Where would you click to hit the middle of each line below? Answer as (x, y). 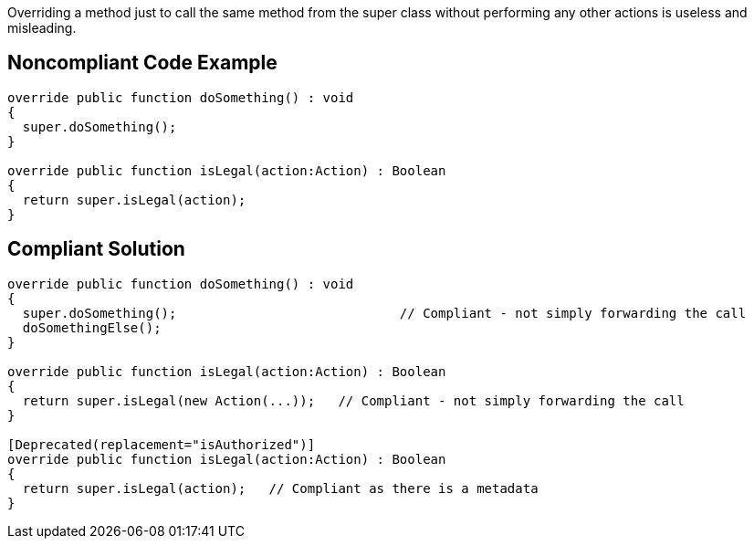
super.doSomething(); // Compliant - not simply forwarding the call (384, 313)
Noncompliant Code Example (142, 63)
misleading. (42, 28)
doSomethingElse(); (92, 327)
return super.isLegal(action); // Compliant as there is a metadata (280, 488)
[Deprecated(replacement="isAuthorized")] (162, 444)
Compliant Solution (96, 249)
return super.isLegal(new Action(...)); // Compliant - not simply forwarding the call (353, 400)
